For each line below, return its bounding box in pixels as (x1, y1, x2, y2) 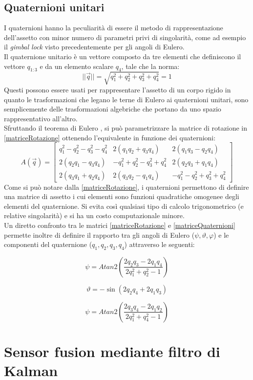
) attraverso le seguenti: (124, 239, 195, 249)
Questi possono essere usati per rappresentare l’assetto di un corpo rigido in (4, 84, 231, 94)
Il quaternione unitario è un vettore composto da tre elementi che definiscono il (4, 51, 241, 61)
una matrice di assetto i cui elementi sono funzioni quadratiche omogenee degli (4, 191, 239, 201)
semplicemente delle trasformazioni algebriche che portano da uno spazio (4, 104, 221, 114)
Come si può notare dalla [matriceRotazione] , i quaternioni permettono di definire (4, 181, 249, 192)
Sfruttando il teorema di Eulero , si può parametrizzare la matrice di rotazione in (4, 123, 247, 133)
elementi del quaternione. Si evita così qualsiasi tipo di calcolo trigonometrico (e (4, 201, 244, 211)
